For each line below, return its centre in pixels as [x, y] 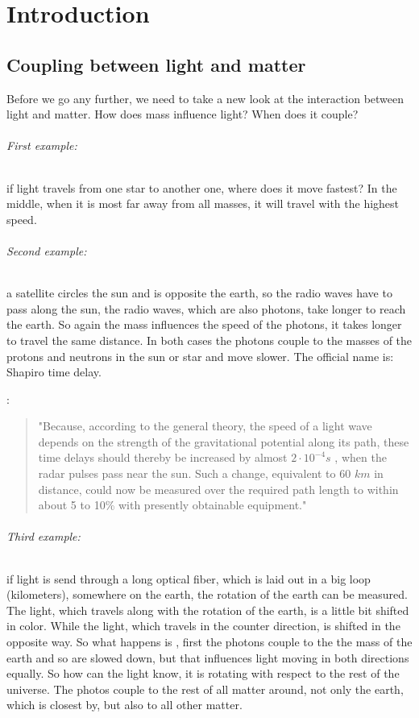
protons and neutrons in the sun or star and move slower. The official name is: [200, 356]
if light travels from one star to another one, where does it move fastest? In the [202, 187]
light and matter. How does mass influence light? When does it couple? [183, 114]
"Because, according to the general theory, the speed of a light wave [205, 426]
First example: [42, 145]
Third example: [44, 536]
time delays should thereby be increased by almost [163, 457]
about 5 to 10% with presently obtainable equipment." [172, 505]
